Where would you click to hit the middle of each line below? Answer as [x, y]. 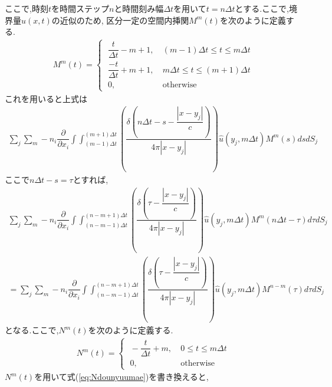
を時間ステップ [80, 8]
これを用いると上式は [46, 98]
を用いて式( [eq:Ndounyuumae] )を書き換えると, [121, 377]
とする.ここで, [262, 8]
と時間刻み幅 [139, 8]
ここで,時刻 [27, 8]
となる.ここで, [32, 330]
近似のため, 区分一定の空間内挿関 [124, 20]
